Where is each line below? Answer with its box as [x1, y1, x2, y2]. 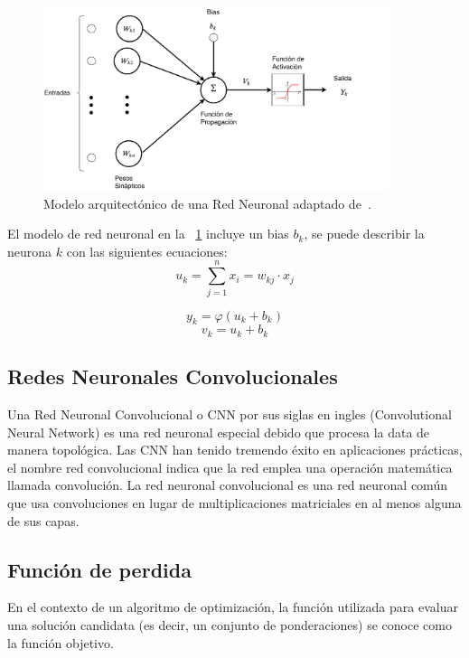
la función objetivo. [7, 633, 114, 652]
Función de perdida [7, 555, 192, 583]
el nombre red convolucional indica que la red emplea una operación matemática [7, 457, 453, 476]
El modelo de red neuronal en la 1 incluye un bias [7, 224, 289, 243]
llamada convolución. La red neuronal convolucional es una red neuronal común [7, 475, 447, 494]
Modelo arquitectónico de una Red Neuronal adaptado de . [43, 193, 371, 212]
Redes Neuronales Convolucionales [7, 362, 338, 390]
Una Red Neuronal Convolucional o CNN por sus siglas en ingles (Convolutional [7, 405, 452, 424]
